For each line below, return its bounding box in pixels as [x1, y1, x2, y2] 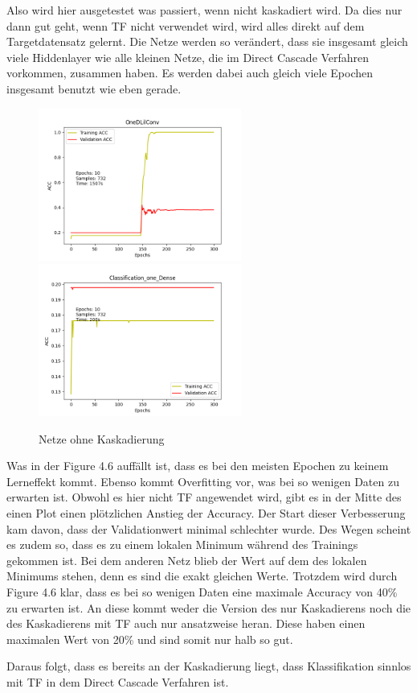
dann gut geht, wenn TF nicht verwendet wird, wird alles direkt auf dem [6, 17, 365, 34]
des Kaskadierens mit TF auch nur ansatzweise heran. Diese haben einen [6, 615, 366, 632]
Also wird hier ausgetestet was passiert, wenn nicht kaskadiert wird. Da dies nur [6, 2, 403, 18]
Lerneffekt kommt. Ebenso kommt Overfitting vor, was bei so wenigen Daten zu [6, 472, 399, 489]
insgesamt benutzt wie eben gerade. [6, 80, 182, 97]
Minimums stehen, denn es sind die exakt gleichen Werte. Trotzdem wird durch [6, 567, 398, 584]
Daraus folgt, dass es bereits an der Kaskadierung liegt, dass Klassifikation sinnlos [6, 658, 411, 674]
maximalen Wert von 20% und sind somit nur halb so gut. [6, 630, 293, 647]
